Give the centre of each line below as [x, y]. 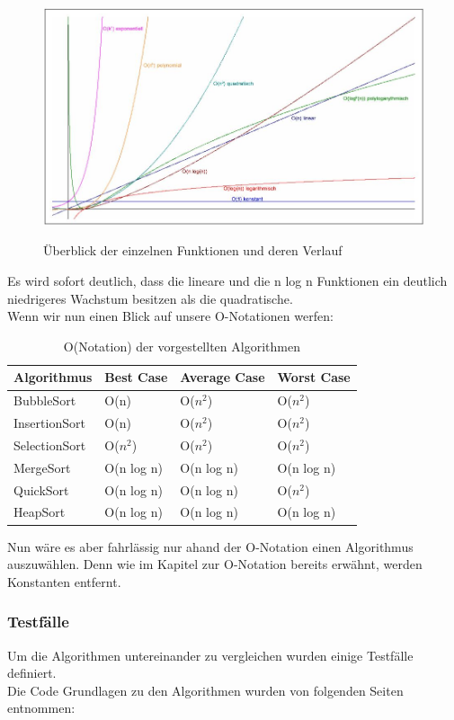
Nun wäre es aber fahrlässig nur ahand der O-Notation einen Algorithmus [210, 546]
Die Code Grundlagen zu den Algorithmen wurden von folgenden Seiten [205, 690]
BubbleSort [45, 400]
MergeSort [42, 467]
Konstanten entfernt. [64, 581]
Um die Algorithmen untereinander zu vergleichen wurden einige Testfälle [210, 655]
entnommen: [41, 708]
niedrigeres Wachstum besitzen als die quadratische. [150, 298]
